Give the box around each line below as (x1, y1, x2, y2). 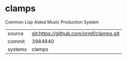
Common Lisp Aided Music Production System (5, 19, 99, 25)
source (7, 30, 24, 37)
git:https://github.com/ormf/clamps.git (31, 30, 120, 37)
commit (7, 38, 25, 44)
